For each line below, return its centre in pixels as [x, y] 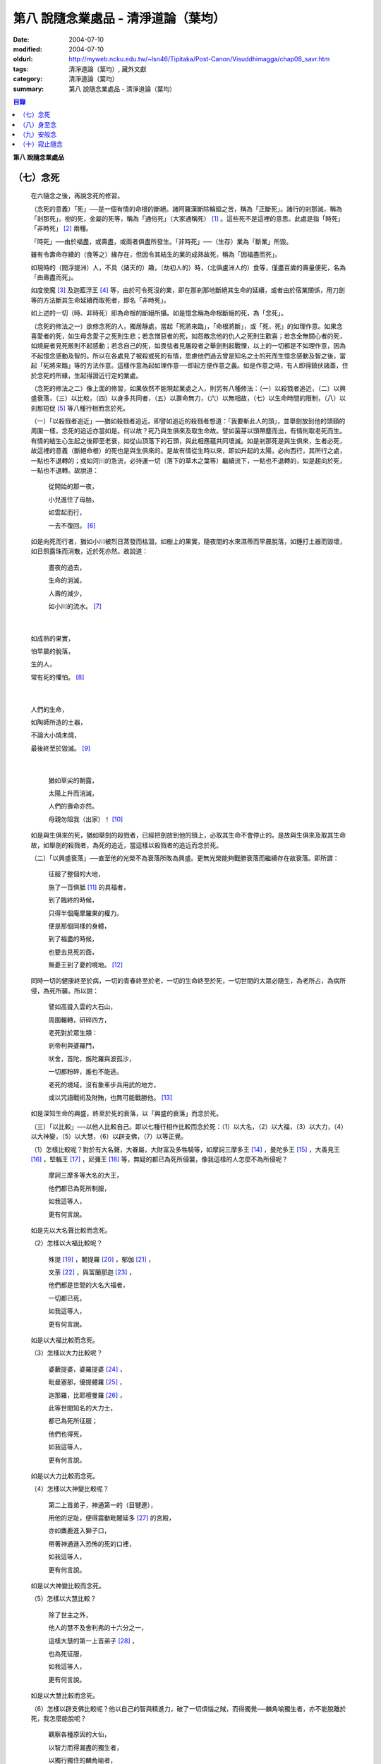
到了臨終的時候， [73, 900]
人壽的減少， [67, 593]
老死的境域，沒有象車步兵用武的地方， [104, 1085]
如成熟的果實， [52, 638]
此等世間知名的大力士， [82, 1408]
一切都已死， [67, 1298]
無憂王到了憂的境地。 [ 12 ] [86, 965]
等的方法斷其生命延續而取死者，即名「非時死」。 [100, 300]
